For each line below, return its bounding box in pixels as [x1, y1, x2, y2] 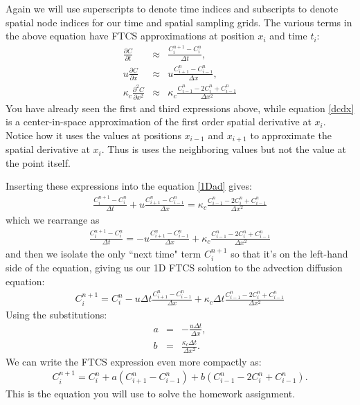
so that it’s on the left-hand [231, 246, 348, 260]
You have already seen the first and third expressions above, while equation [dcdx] [6, 100, 354, 115]
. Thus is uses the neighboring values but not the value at [101, 142, 346, 156]
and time [269, 28, 307, 43]
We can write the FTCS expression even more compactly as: [6, 354, 262, 368]
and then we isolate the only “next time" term [6, 246, 201, 260]
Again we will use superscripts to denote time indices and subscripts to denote [6, 1, 339, 15]
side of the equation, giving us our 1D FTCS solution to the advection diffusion [6, 260, 343, 275]
